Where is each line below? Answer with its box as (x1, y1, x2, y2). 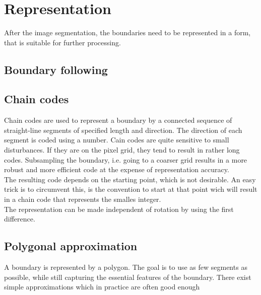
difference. (4, 213, 35, 224)
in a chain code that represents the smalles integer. (4, 194, 161, 204)
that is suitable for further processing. (4, 37, 121, 47)
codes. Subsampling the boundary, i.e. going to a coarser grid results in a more (4, 154, 247, 165)
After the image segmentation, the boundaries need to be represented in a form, (4, 27, 251, 38)
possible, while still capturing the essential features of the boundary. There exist (4, 271, 251, 282)
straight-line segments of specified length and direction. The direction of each (4, 124, 242, 135)
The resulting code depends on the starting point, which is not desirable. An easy (4, 174, 256, 184)
